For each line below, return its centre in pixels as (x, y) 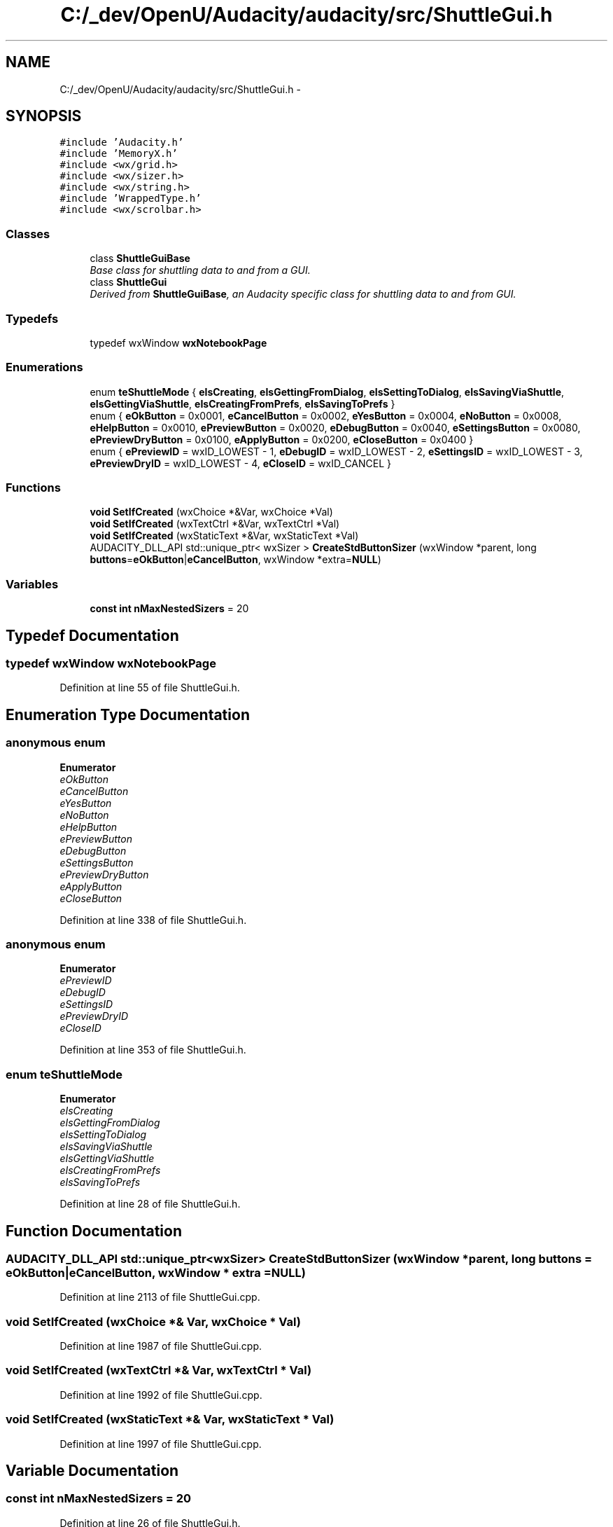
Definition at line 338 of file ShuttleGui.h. (153, 920)
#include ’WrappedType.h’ (131, 199)
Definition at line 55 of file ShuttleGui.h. (150, 688)
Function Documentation (94, 1231)
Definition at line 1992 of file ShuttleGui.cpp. (161, 1395)
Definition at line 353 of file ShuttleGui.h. (153, 1050)
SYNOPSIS (44, 116)
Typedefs (32, 318)
